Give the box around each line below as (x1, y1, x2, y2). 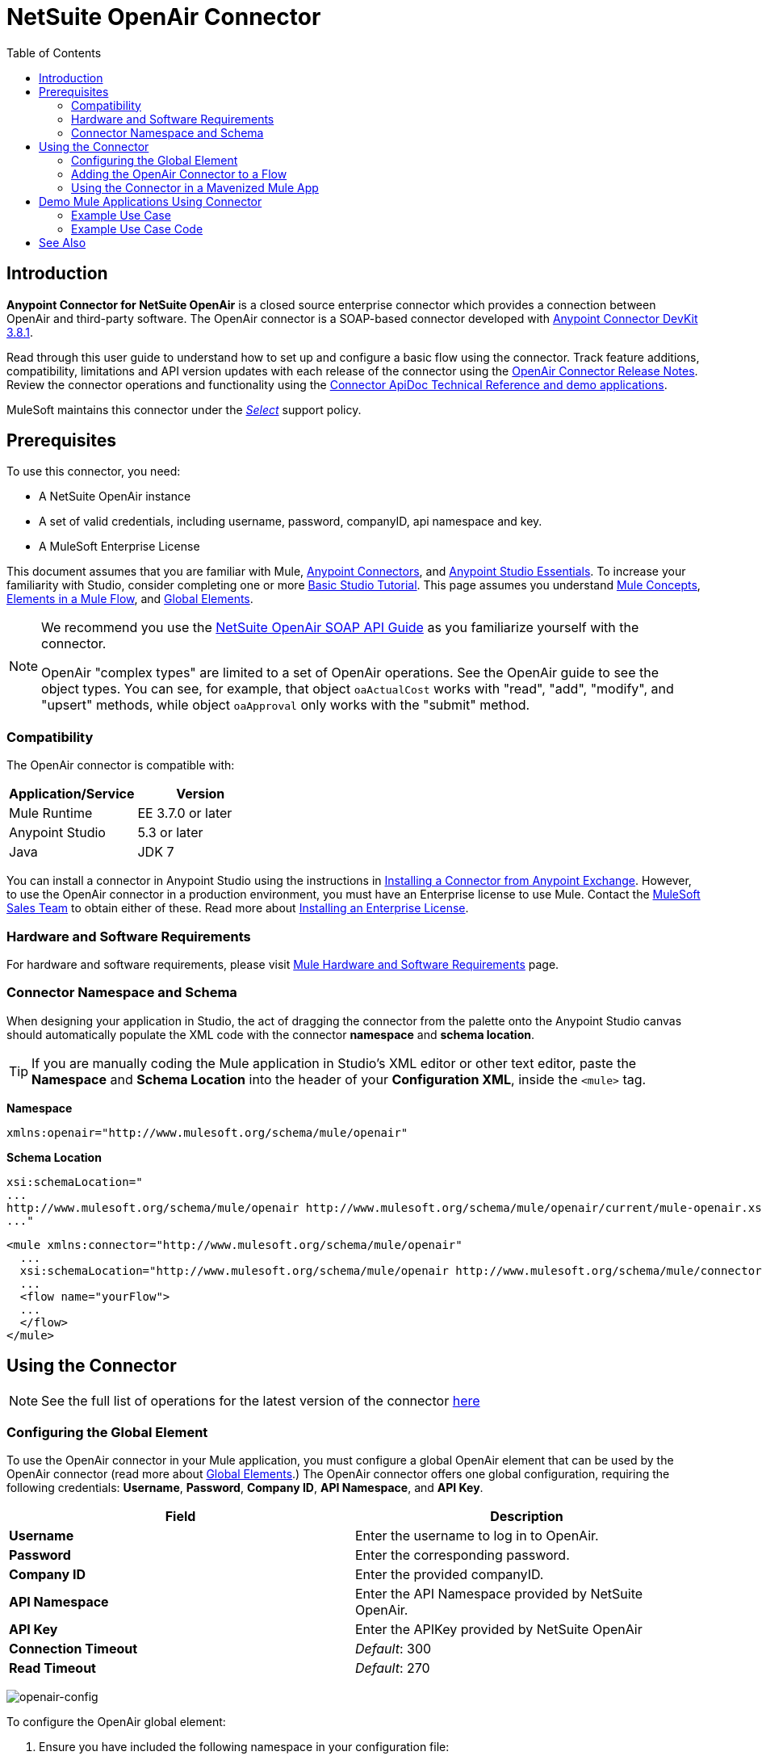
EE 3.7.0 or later (137, 805, 232, 822)
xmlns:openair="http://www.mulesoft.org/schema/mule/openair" (6, 1125, 408, 1139)
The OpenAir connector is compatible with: (6, 758, 235, 773)
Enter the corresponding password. (355, 1547, 570, 1564)
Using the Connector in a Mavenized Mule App (71, 180, 319, 195)
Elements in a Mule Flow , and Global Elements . (6, 592, 253, 606)
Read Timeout (9, 1660, 96, 1677)
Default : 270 (355, 1660, 430, 1677)
